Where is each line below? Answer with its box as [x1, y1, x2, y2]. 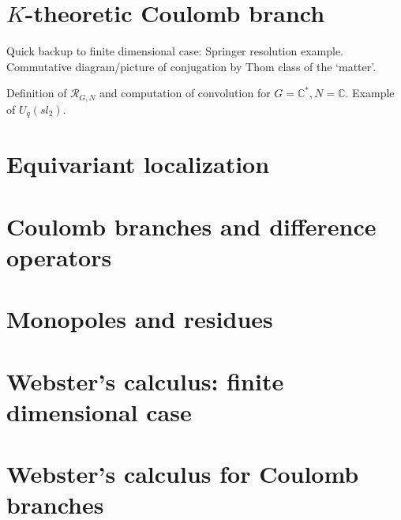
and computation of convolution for [99, 85, 271, 101]
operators [6, 240, 112, 273]
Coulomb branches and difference [6, 209, 377, 242]
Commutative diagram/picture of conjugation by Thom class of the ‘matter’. [6, 58, 377, 74]
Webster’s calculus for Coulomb [6, 458, 359, 490]
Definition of [6, 85, 67, 101]
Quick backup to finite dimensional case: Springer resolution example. [6, 43, 343, 59]
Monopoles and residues [6, 303, 273, 335]
